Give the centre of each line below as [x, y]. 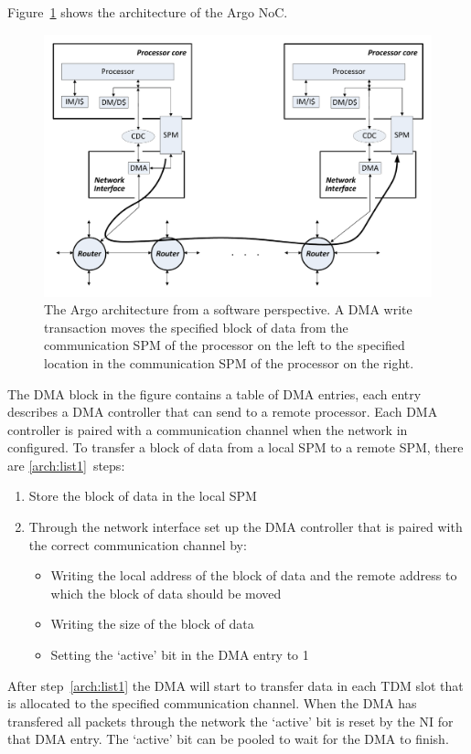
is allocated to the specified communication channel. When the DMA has [212, 703]
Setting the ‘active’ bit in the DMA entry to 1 [180, 655]
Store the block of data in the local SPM [143, 496]
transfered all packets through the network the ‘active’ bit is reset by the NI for [230, 721]
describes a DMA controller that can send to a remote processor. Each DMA [223, 412]
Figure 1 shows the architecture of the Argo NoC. [148, 12]
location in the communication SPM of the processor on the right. [229, 362]
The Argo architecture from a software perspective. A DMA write [228, 309]
